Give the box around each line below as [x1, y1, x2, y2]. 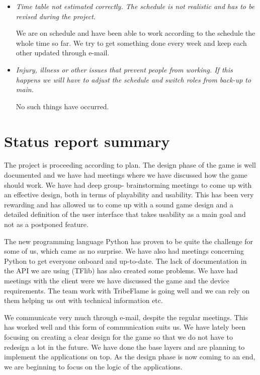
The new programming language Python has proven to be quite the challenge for [4, 236, 253, 246]
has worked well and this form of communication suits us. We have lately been [4, 322, 246, 332]
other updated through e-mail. [16, 47, 110, 58]
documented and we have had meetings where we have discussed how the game [4, 170, 247, 180]
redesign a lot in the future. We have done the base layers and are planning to [4, 341, 245, 352]
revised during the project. [16, 11, 96, 21]
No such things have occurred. [16, 101, 109, 111]
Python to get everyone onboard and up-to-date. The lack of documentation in [4, 255, 247, 266]
